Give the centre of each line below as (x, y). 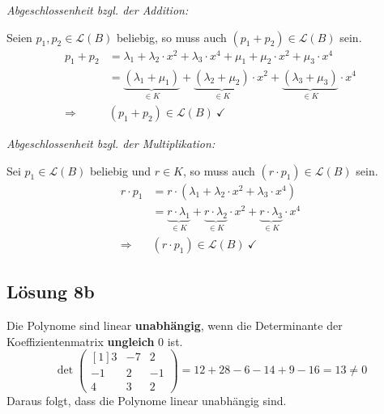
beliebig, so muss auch (171, 37)
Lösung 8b (51, 291)
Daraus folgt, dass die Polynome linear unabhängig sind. (147, 400)
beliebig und (120, 170)
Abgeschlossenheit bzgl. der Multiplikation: (111, 143)
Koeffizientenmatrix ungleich (81, 341)
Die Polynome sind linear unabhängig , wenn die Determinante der (175, 325)
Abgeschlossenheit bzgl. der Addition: (98, 10)
